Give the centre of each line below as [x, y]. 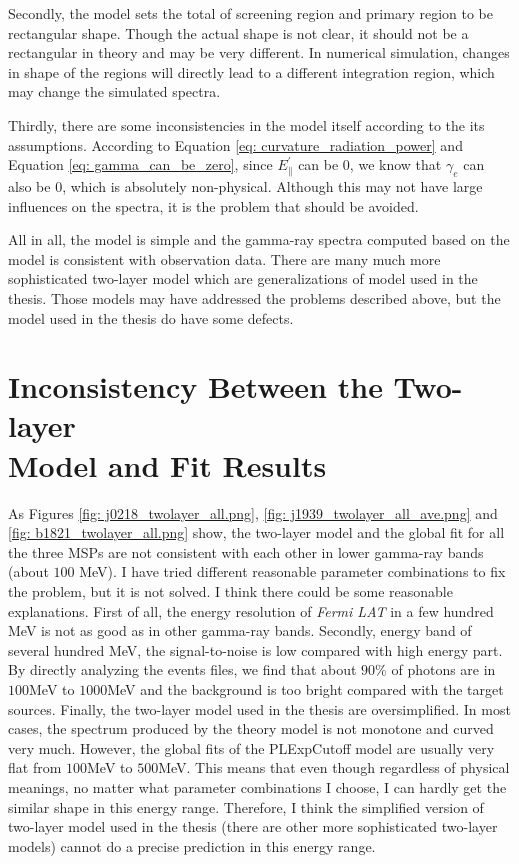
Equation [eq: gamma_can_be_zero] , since [140, 164]
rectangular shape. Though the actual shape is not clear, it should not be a [238, 32]
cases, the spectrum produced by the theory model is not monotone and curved [251, 728]
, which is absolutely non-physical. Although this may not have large [272, 185]
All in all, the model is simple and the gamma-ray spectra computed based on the [259, 239]
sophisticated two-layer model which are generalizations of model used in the [243, 278]
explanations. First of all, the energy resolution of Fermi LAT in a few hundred [251, 610]
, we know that [395, 164]
